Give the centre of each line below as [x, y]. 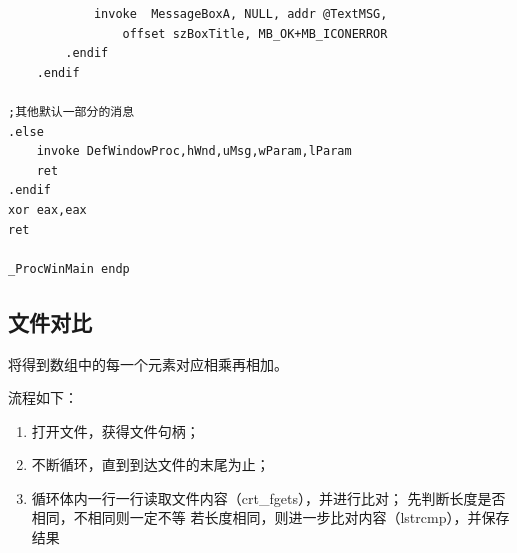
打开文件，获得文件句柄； [115, 430]
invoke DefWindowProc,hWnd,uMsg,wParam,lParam [194, 151]
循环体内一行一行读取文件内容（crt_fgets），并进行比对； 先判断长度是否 [268, 497]
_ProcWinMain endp [69, 268]
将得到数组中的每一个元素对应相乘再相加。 [148, 363]
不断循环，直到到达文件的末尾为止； [150, 464]
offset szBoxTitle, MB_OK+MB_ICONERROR [255, 33]
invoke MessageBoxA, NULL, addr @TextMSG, [240, 14]
